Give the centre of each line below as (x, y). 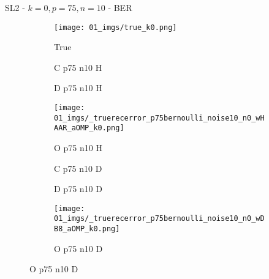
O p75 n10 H (78, 147)
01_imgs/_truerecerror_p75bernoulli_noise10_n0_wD (159, 219)
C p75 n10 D (78, 168)
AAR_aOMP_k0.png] (89, 128)
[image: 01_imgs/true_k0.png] (116, 27)
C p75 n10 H (78, 67)
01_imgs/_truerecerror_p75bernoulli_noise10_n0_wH (159, 118)
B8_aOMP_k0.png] (87, 229)
